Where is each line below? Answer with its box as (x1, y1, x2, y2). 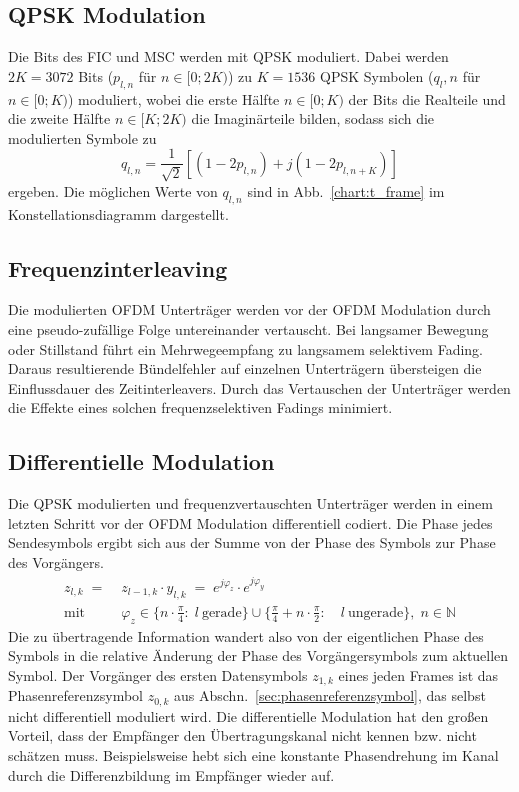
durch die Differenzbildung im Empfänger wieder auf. (8, 764, 335, 785)
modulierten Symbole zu (8, 127, 157, 148)
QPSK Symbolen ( (319, 65, 434, 86)
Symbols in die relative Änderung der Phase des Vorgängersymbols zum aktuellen (8, 645, 509, 666)
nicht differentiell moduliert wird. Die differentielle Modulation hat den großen (8, 705, 489, 726)
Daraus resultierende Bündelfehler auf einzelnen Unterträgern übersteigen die (8, 358, 482, 379)
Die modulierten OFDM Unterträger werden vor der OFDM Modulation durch (8, 299, 491, 320)
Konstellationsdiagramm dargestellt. (8, 203, 229, 224)
